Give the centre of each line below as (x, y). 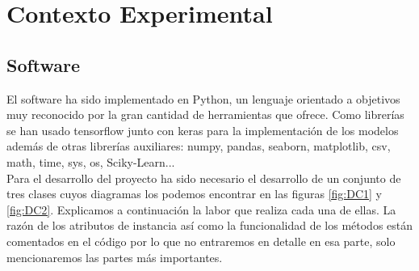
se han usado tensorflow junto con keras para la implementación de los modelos (203, 130)
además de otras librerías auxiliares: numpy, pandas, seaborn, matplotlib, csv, (199, 146)
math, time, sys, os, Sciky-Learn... (91, 161)
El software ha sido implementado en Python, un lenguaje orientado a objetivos (203, 98)
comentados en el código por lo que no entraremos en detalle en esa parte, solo (201, 241)
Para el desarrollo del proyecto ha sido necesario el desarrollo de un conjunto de (204, 178)
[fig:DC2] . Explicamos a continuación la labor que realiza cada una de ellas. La (201, 209)
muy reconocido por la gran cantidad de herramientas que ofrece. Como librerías (205, 114)
